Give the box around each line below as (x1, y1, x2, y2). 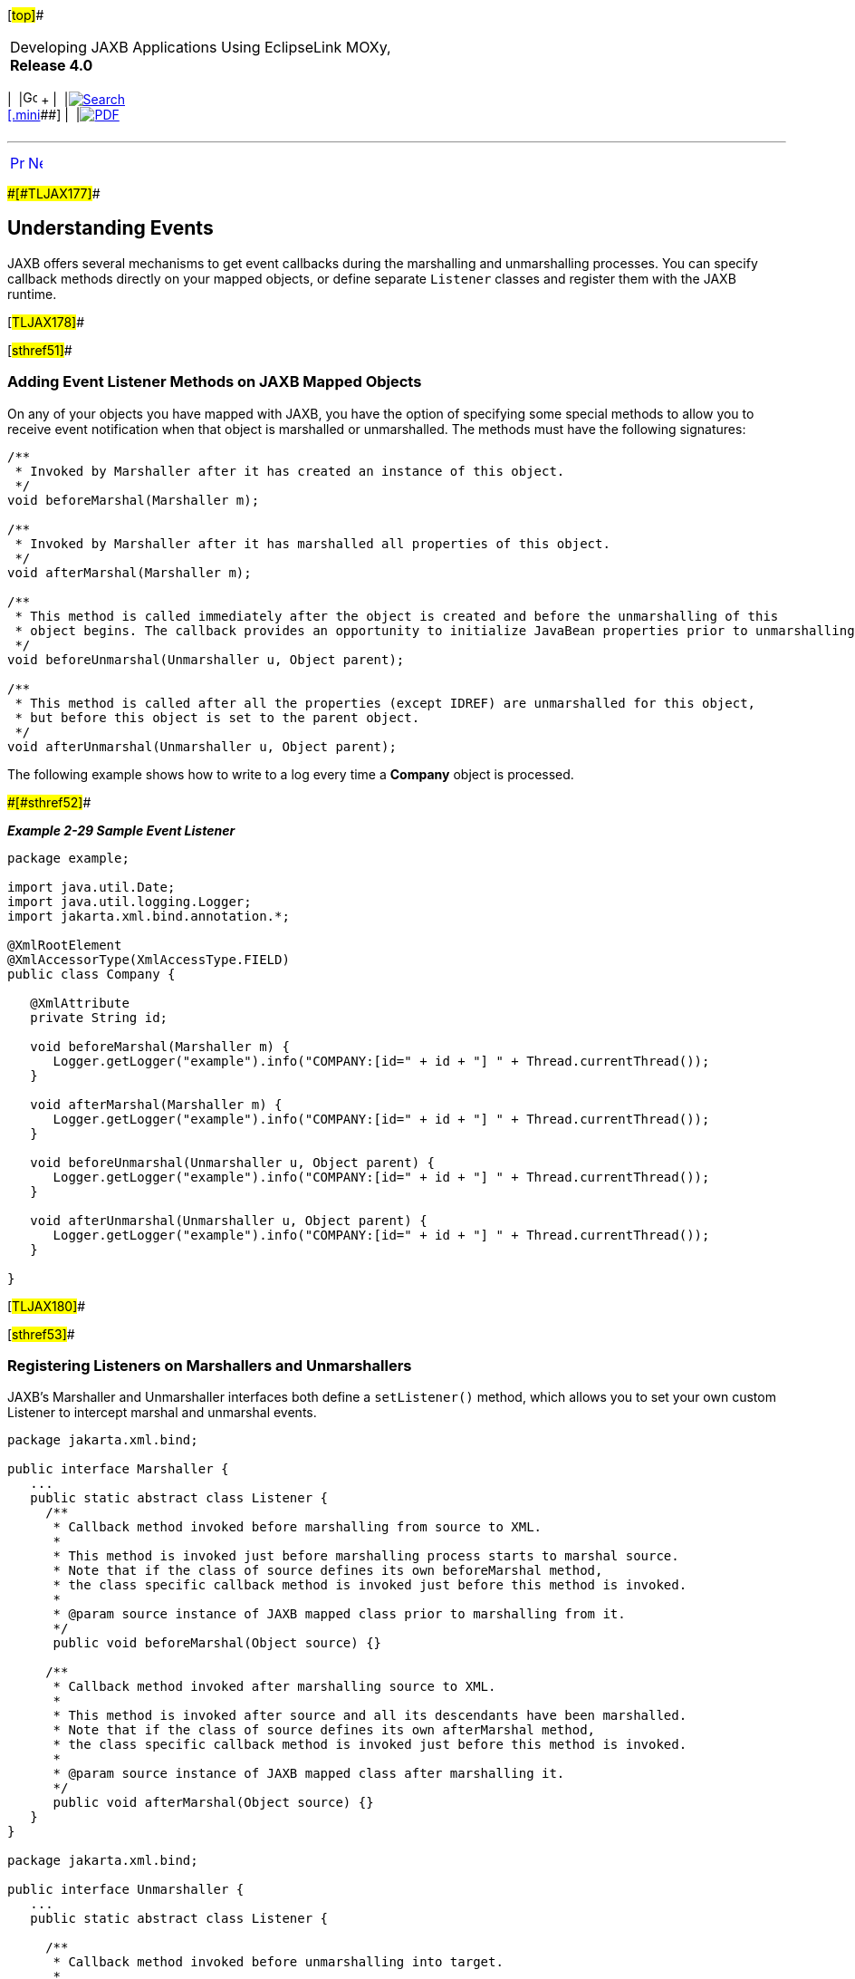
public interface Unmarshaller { (7, 1882, 245, 1897)
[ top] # (7, 7, 44, 23)
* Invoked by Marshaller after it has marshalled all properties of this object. (14, 536, 610, 551)
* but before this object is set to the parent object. (14, 710, 420, 725)
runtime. (7, 285, 57, 302)
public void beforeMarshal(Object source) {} (53, 1636, 382, 1651)
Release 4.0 (10, 56, 93, 74)
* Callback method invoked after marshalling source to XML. (53, 1679, 496, 1694)
